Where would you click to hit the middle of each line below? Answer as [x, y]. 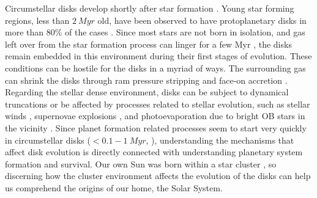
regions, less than [37, 20]
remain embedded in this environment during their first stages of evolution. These [158, 56]
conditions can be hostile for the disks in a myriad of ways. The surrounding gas [155, 68]
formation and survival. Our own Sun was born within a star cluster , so [141, 163]
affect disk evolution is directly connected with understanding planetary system [154, 152]
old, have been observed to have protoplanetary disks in [202, 20]
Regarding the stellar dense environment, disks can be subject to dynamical [147, 92]
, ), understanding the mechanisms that [220, 140]
